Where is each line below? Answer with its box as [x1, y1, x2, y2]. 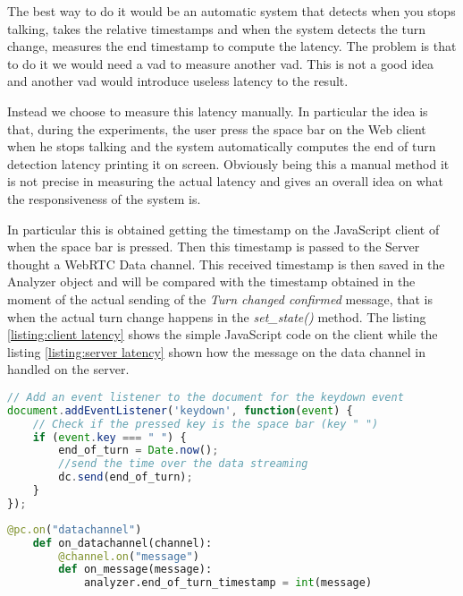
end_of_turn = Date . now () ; [58, 444, 219, 457]
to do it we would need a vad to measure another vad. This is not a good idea [7, 54, 434, 72]
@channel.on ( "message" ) [58, 549, 199, 563]
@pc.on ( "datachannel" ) [7, 523, 142, 536]
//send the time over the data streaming [58, 457, 308, 471]
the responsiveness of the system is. [7, 189, 201, 208]
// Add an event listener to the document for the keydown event [7, 390, 404, 404]
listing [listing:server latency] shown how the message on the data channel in [7, 342, 425, 361]
